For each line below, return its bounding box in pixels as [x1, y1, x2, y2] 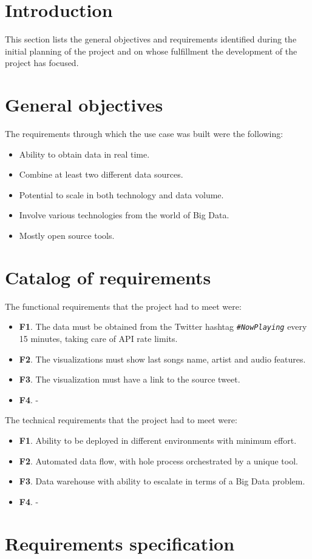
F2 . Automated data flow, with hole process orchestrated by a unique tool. [19, 454, 298, 467]
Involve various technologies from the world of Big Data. [19, 209, 229, 221]
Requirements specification [5, 531, 235, 555]
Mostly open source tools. [19, 229, 115, 241]
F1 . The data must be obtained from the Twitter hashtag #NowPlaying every [19, 320, 307, 333]
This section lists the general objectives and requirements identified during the [5, 33, 297, 45]
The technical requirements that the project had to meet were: [5, 413, 237, 426]
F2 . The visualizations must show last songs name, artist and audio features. [19, 352, 306, 365]
